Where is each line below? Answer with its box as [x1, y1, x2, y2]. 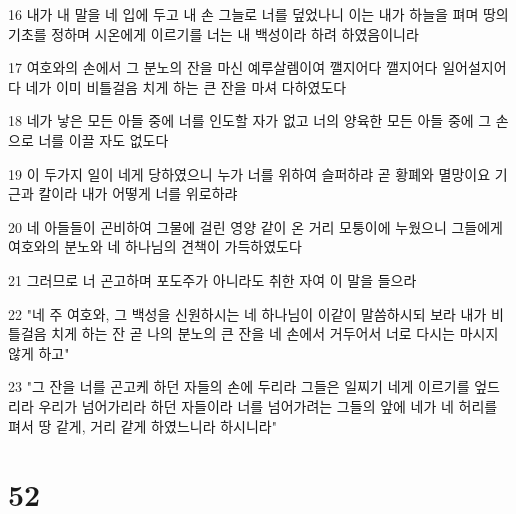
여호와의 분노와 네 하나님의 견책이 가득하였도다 [8, 236, 302, 257]
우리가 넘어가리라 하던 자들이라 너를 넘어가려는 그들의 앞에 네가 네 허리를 [38, 395, 498, 416]
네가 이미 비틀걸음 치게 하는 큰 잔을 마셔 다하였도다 [25, 76, 347, 97]
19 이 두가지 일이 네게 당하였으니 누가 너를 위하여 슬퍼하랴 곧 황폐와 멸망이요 [8, 163, 491, 184]
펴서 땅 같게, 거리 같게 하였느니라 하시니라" [8, 415, 277, 436]
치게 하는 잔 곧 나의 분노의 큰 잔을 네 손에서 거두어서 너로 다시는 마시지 [51, 323, 499, 344]
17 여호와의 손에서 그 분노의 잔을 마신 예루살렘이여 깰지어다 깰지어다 [8, 57, 438, 78]
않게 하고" [8, 342, 70, 363]
